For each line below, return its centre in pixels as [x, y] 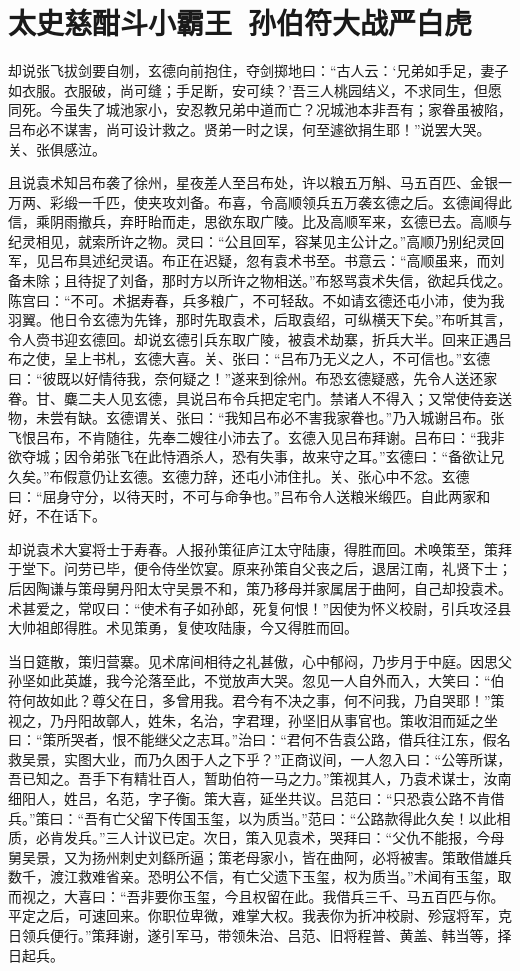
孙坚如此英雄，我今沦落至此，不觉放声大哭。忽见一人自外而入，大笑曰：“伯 [256, 680]
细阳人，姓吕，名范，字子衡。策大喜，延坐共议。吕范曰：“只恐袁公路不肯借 [256, 797]
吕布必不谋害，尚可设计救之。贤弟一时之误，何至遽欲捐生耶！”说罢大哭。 [249, 128]
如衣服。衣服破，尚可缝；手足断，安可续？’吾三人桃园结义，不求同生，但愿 [255, 89]
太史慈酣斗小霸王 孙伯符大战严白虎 [240, 22]
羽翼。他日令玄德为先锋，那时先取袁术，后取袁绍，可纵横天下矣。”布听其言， [260, 319]
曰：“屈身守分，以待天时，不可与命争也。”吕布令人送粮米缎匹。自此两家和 [249, 495]
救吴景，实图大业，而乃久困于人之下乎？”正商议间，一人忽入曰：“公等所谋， [260, 758]
